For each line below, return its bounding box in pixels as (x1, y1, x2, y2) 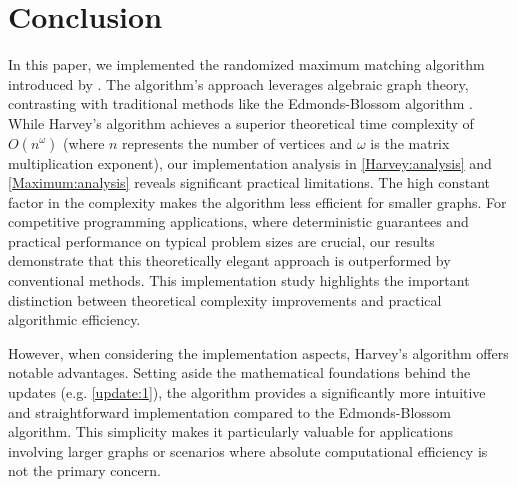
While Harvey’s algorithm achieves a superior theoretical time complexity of (8, 112, 474, 133)
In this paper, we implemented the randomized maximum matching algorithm (8, 54, 485, 75)
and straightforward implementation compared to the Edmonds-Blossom (8, 401, 452, 422)
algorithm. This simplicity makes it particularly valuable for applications (8, 421, 454, 442)
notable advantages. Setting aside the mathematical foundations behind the (8, 362, 471, 383)
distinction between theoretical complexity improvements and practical (8, 289, 442, 310)
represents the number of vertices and (122, 132, 353, 153)
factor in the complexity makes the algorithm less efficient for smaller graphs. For (8, 191, 507, 212)
